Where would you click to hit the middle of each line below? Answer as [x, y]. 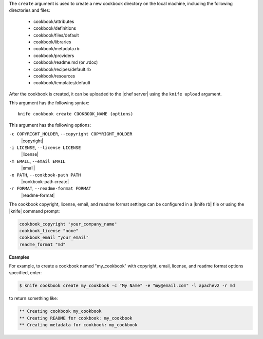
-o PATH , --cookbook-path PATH [45, 175]
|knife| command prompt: [35, 211]
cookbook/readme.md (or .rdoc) [66, 62]
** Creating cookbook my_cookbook [60, 311]
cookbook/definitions [55, 28]
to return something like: [34, 298]
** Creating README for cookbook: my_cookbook [76, 318]
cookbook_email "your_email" [54, 238]
